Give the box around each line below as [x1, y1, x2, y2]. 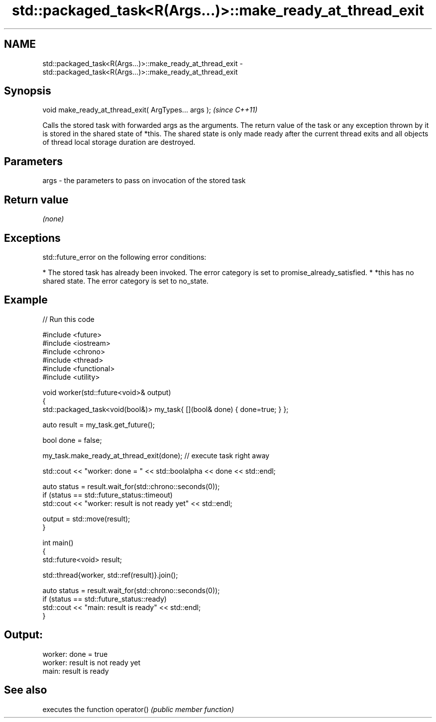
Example [4, 294, 48, 307]
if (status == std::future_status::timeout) [42, 490, 173, 499]
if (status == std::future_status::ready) [42, 594, 167, 603]
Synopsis [4, 85, 51, 98]
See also [4, 684, 47, 697]
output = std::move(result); [42, 514, 130, 523]
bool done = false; [42, 435, 102, 444]
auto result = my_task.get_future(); [42, 420, 155, 429]
